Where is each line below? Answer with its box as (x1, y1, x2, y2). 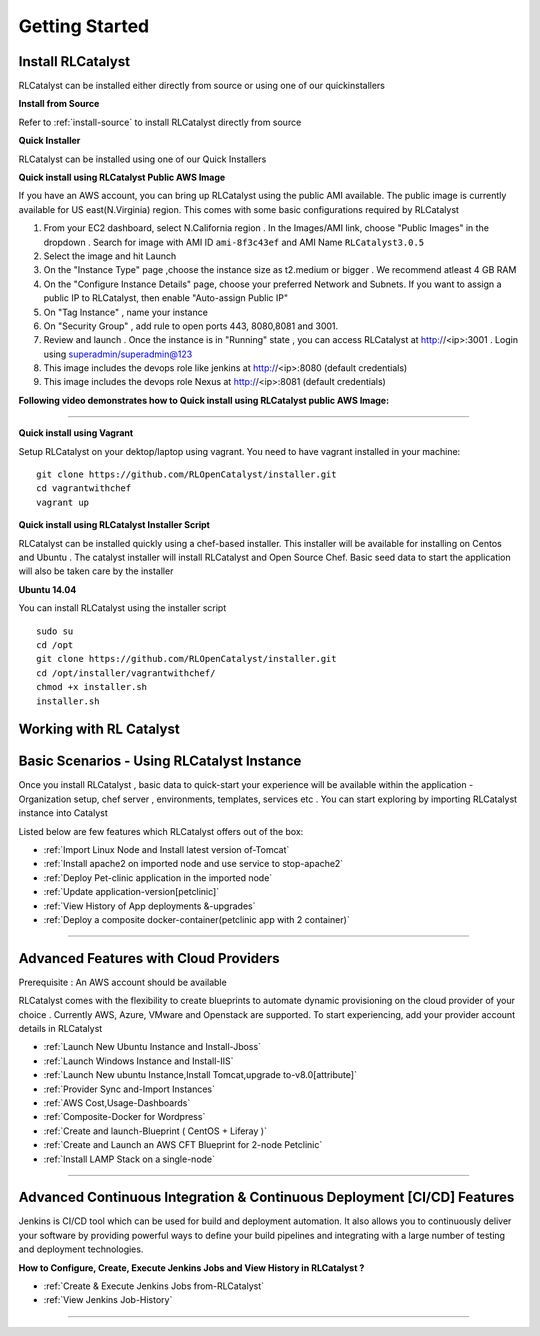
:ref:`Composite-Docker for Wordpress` (43, 1111, 206, 1123)
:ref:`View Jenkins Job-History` (43, 1294, 173, 1306)
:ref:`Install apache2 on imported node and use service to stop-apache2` (43, 858, 344, 870)
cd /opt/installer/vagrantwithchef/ (36, 667, 216, 679)
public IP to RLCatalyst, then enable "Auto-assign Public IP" (43, 292, 289, 304)
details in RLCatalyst (18, 1023, 103, 1035)
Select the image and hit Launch (43, 250, 177, 262)
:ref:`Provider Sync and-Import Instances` (43, 1083, 215, 1095)
